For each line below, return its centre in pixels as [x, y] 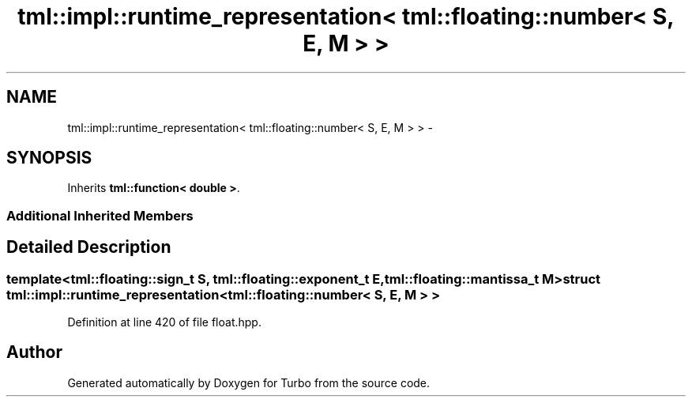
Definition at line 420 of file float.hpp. [164, 322]
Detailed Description [89, 247]
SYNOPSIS [49, 158]
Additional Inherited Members [100, 215]
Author [34, 352]
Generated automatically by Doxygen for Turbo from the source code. [249, 382]
